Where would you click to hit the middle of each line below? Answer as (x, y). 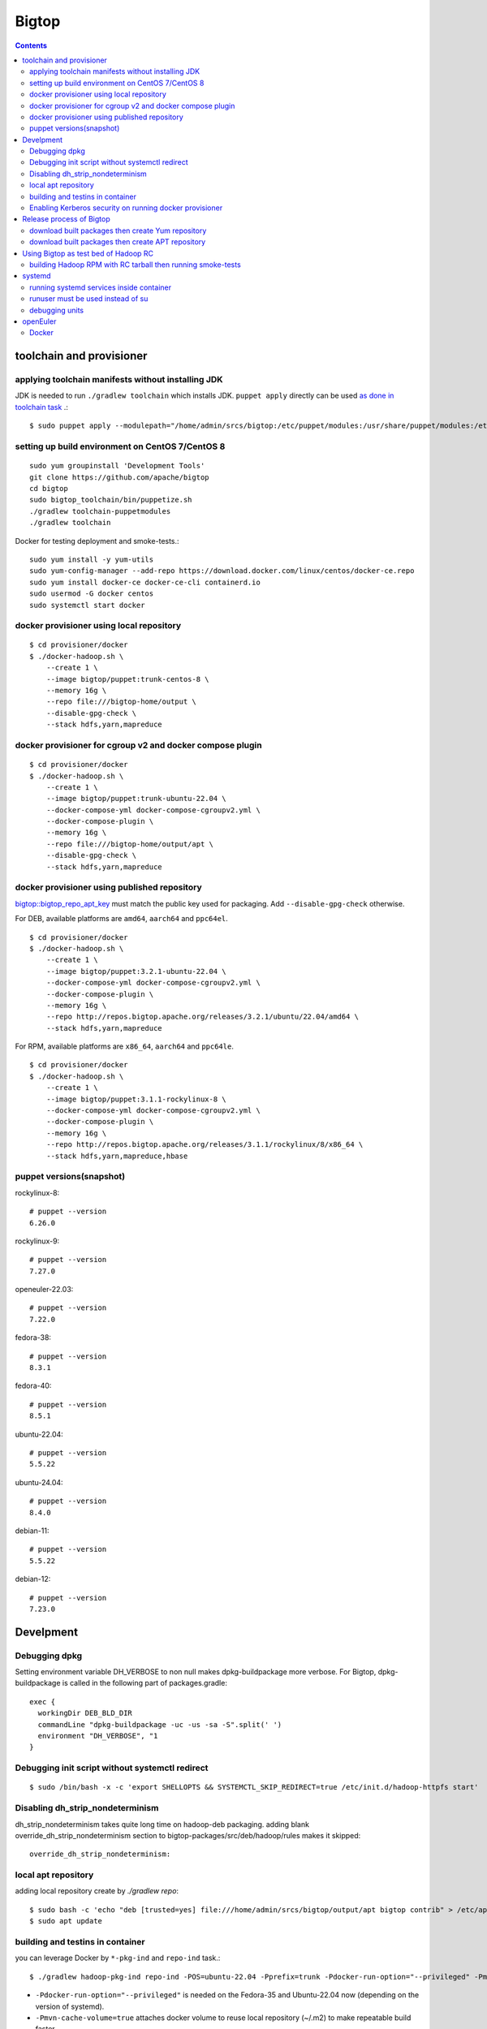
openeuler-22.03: (44, 1290)
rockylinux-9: (37, 1241)
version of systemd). (70, 2006)
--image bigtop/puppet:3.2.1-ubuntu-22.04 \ (136, 971)
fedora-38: (33, 1338)
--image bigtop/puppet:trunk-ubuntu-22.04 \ (136, 799)
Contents (31, 45)
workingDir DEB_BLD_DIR (85, 1713)
